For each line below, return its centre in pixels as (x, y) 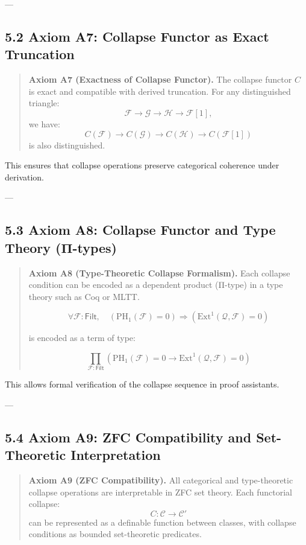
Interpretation (116, 455)
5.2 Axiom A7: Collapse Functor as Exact (137, 36)
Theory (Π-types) (61, 247)
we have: (44, 123)
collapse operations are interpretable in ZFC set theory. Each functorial (161, 492)
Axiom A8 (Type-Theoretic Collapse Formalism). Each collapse (159, 272)
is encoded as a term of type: (82, 338)
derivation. (25, 177)
